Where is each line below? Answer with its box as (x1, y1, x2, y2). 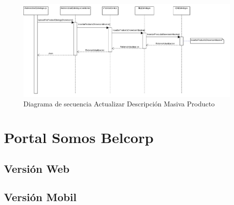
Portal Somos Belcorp (4, 127, 154, 147)
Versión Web (4, 161, 70, 176)
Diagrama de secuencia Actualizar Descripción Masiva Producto (23, 99, 215, 109)
